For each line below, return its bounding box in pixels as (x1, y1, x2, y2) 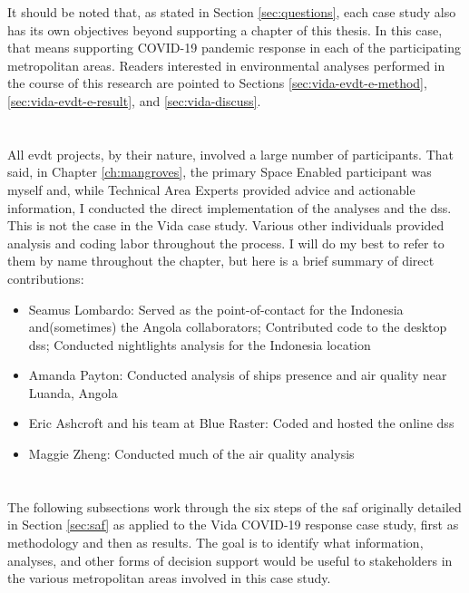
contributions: (7, 268, 84, 287)
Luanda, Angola (28, 383, 118, 402)
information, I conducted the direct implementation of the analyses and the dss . (7, 198, 452, 217)
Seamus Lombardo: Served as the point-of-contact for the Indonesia (28, 299, 404, 318)
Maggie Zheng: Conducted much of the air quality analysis (28, 444, 355, 463)
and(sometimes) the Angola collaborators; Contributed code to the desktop (28, 317, 447, 336)
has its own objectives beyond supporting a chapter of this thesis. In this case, (7, 20, 443, 39)
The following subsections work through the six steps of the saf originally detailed (7, 497, 462, 516)
